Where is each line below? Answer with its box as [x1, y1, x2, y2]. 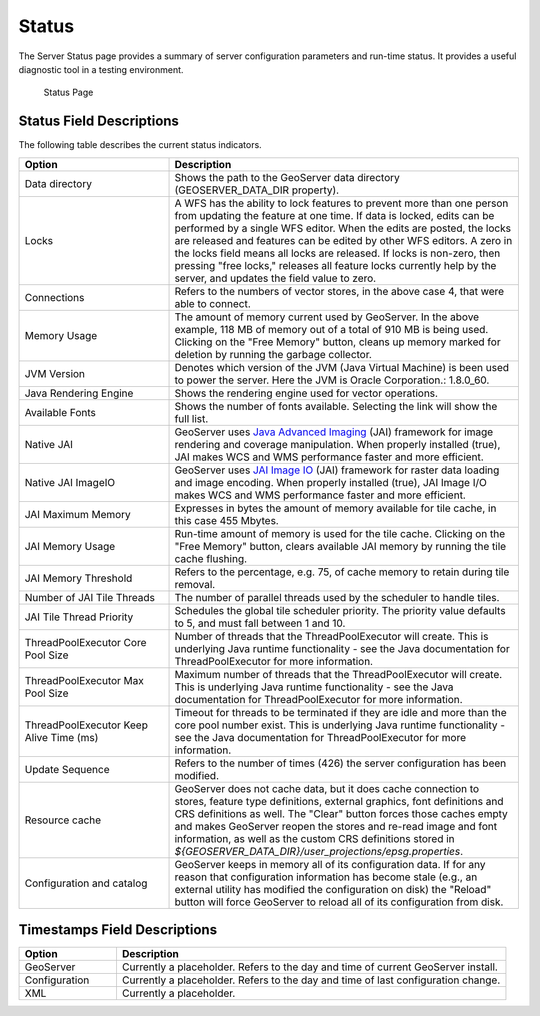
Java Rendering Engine [24, 386, 134, 400]
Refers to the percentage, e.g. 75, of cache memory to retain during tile [174, 565, 510, 579]
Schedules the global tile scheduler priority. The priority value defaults [174, 603, 506, 617]
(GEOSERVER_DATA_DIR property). [174, 183, 340, 197]
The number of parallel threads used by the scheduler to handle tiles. [174, 590, 500, 604]
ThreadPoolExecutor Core [24, 635, 147, 649]
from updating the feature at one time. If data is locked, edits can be [174, 208, 495, 222]
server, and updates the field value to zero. [174, 271, 377, 285]
